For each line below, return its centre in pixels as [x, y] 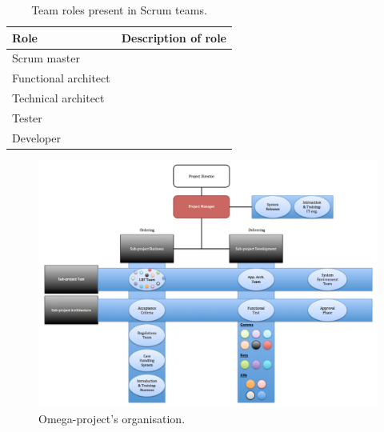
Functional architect [61, 78]
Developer [36, 137]
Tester [27, 117]
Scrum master [46, 58]
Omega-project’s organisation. [112, 418]
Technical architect [58, 98]
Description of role [174, 37]
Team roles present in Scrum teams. [119, 10]
